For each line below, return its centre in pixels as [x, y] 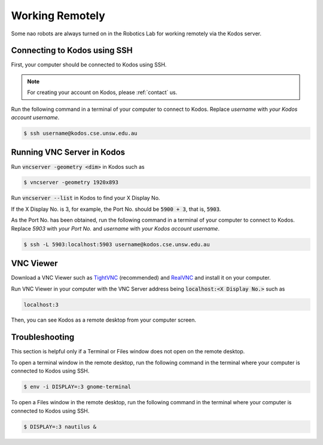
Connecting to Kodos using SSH [72, 51]
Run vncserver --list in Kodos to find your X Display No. [86, 198]
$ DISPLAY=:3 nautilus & [60, 426]
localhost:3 [41, 305]
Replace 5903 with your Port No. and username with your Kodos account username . [115, 228]
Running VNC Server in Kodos [68, 152]
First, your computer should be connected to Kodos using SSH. [89, 65]
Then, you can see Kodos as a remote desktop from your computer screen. [104, 320]
